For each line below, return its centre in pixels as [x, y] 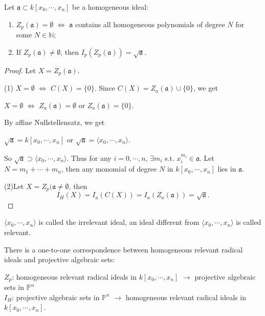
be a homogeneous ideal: [111, 7]
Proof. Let [20, 70]
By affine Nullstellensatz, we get [54, 122]
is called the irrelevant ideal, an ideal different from [119, 222]
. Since [105, 88]
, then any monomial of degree [109, 169]
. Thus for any [89, 157]
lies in [227, 169]
